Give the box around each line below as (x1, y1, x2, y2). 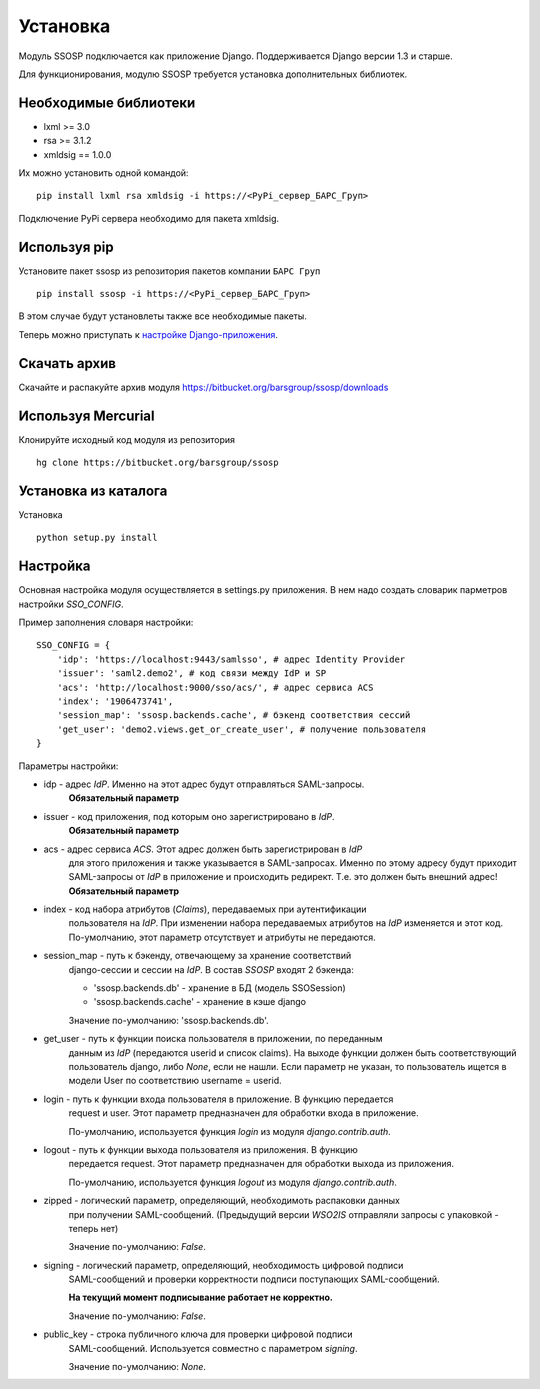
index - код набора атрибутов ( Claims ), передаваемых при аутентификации (43, 903, 367, 915)
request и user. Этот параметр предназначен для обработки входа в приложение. (68, 1107, 419, 1119)
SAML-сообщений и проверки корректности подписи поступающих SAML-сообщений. (68, 1273, 440, 1285)
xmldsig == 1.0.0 (43, 148, 112, 160)
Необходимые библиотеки (18, 94, 196, 111)
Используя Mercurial (18, 407, 155, 424)
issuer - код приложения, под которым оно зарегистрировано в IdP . (43, 810, 335, 822)
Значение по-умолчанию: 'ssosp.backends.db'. (68, 1014, 269, 1026)
